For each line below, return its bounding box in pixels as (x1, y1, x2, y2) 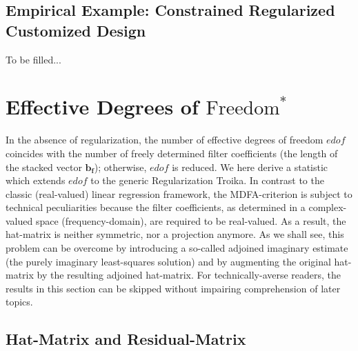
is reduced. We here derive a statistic (172, 159, 328, 174)
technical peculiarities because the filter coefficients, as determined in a (6, 200, 306, 214)
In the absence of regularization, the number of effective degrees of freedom (6, 132, 324, 147)
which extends (6, 173, 66, 188)
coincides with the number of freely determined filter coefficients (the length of (6, 146, 338, 160)
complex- (308, 200, 347, 214)
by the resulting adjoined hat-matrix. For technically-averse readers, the (37, 268, 341, 282)
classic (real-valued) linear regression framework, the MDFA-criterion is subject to (6, 186, 352, 201)
